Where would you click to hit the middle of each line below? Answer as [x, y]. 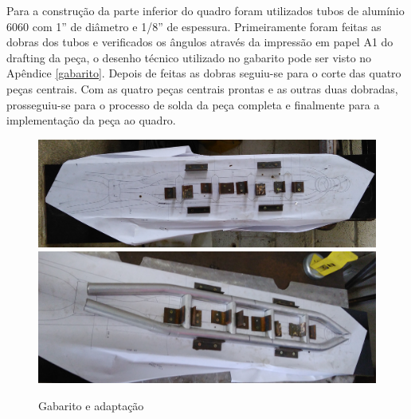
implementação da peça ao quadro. [91, 120]
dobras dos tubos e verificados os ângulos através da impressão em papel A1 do [200, 42]
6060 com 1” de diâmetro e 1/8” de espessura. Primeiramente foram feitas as [194, 26]
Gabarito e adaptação [91, 405]
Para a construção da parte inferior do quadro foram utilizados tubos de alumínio [205, 10]
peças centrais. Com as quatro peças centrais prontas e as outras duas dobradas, [202, 88]
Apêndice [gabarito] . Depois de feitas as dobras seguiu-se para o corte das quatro [204, 73]
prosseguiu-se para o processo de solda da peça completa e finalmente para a [193, 104]
